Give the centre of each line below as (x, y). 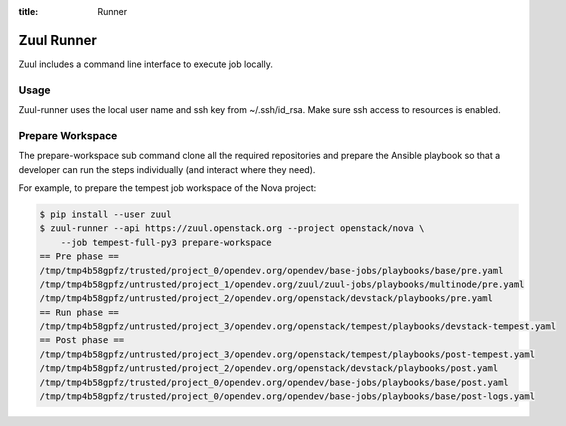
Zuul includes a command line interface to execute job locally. (146, 64)
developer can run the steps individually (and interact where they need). (167, 169)
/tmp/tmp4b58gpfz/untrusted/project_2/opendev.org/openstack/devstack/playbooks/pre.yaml (266, 298)
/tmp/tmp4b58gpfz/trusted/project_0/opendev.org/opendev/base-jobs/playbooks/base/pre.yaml (271, 270)
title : (28, 11)
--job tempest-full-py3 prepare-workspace (166, 242)
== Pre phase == (79, 256)
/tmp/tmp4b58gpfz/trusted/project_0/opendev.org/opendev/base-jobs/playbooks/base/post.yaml (274, 382)
